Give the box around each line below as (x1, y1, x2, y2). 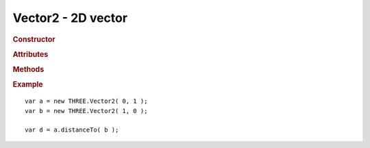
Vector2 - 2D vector (12, 10, 128, 25)
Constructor (12, 34, 56, 44)
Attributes (12, 49, 49, 59)
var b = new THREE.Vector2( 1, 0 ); (25, 107, 148, 114)
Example (12, 79, 44, 89)
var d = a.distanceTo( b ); (25, 126, 119, 134)
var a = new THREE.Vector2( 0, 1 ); (25, 97, 148, 106)
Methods (12, 65, 45, 75)
